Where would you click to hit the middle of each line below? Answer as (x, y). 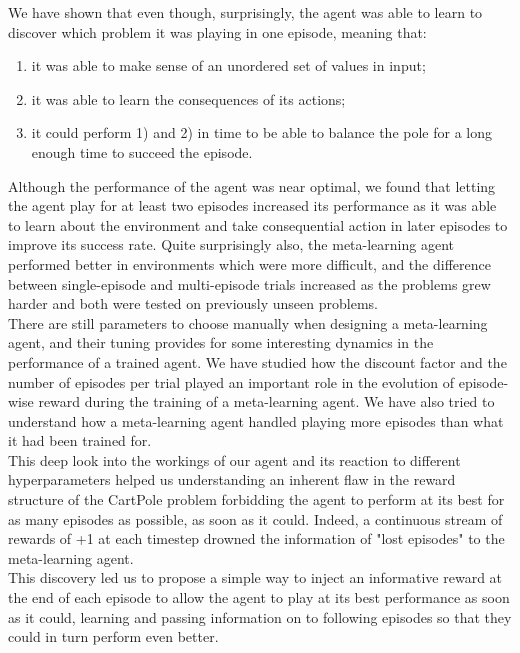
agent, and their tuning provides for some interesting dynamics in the (221, 342)
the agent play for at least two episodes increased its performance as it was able (252, 205)
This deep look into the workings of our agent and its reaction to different (234, 459)
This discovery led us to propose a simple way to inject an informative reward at (255, 577)
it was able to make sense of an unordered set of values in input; (228, 65)
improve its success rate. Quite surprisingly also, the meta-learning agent (231, 244)
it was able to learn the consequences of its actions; (188, 98)
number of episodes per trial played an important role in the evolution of (231, 381)
